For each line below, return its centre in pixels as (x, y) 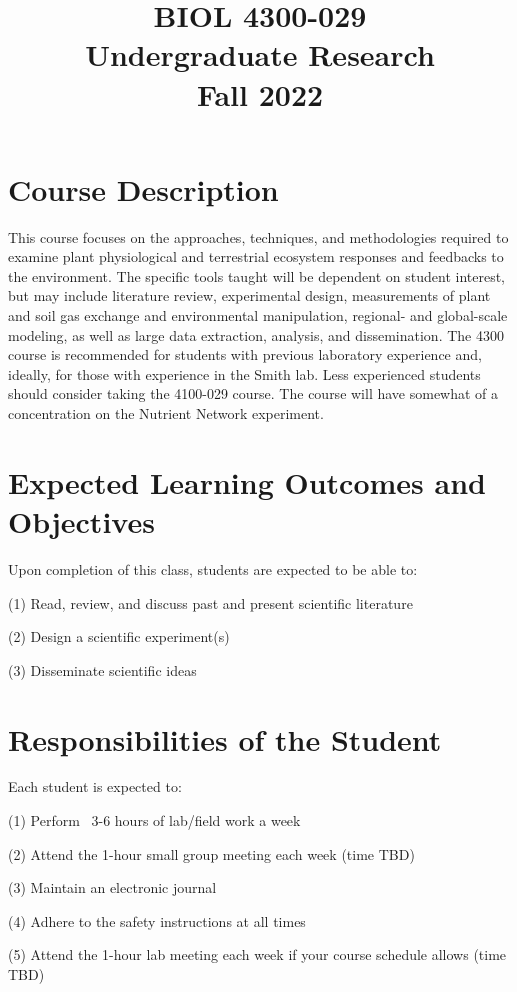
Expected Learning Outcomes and (247, 481)
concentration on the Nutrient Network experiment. (166, 413)
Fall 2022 (260, 93)
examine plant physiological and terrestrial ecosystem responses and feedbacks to (256, 256)
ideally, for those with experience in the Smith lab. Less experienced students (244, 373)
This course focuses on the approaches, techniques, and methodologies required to (258, 236)
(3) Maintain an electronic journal (112, 887)
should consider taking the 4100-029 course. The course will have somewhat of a (253, 393)
